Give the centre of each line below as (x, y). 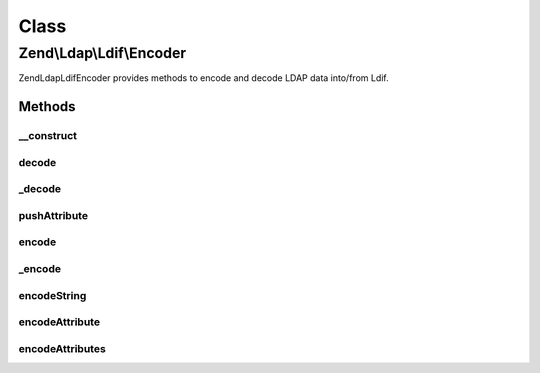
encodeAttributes (62, 348)
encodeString (52, 295)
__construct (48, 136)
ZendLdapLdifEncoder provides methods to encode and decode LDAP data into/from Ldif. (203, 78)
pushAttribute (53, 215)
